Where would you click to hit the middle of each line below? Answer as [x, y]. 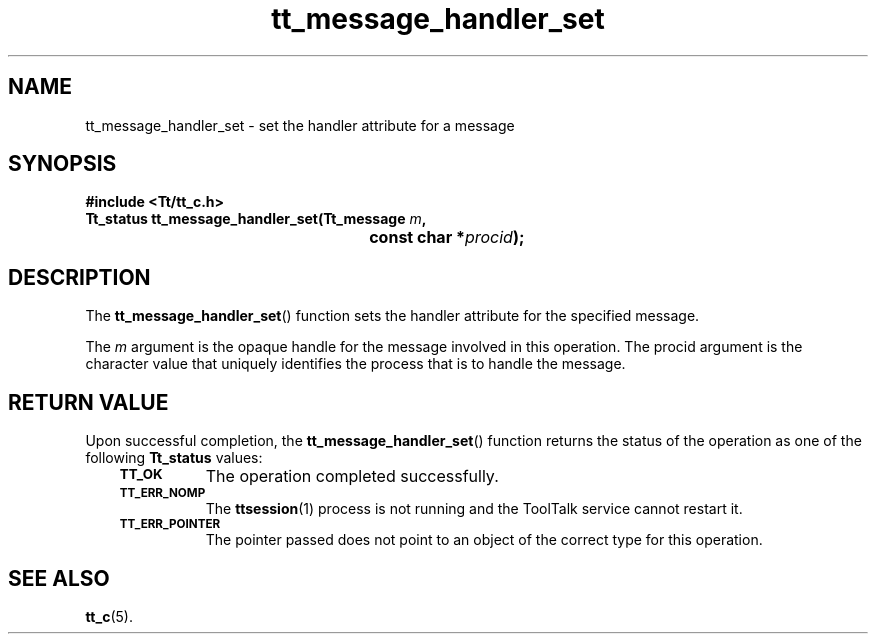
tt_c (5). [109, 616]
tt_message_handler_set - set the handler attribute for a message [300, 125]
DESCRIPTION [79, 277]
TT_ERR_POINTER [170, 524]
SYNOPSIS [62, 164]
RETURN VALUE [88, 402]
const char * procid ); [447, 237]
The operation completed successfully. [352, 476]
